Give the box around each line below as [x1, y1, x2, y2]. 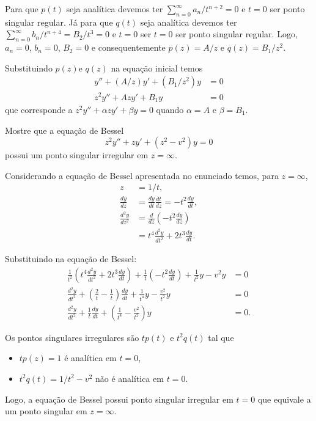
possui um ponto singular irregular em [5, 148, 149, 161]
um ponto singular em [5, 405, 87, 417]
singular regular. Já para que [5, 15, 113, 28]
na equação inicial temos [111, 61, 203, 74]
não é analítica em [95, 372, 164, 384]
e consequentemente [91, 41, 166, 54]
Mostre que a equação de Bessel [5, 123, 124, 136]
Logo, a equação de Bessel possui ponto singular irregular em [5, 392, 233, 405]
